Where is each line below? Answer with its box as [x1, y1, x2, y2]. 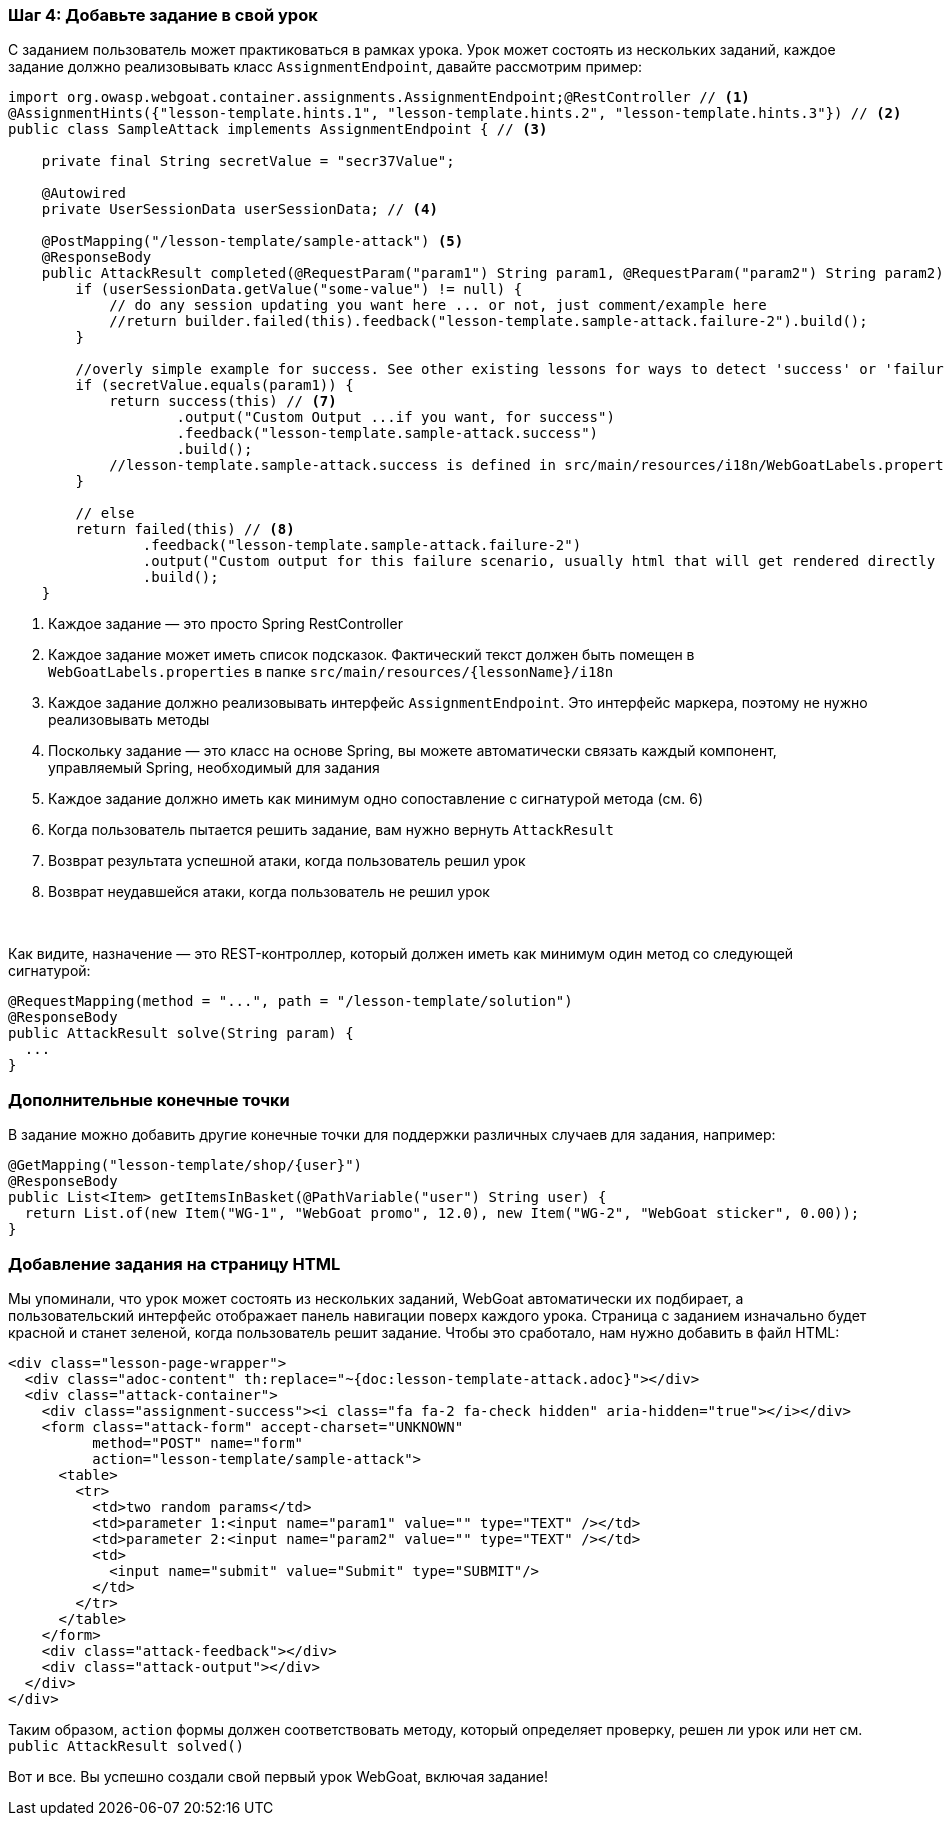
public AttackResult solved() [8, 1737, 245, 1754]
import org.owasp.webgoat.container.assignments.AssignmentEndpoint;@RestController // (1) [8, 89, 750, 106]
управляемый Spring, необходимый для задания [48, 759, 380, 777]
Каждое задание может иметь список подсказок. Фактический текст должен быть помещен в [48, 646, 695, 664]
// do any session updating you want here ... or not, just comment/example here [109, 297, 767, 314]
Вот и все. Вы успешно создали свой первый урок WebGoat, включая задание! [8, 1767, 549, 1785]
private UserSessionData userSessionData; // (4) [41, 201, 438, 218]
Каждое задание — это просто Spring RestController [48, 615, 403, 633]
